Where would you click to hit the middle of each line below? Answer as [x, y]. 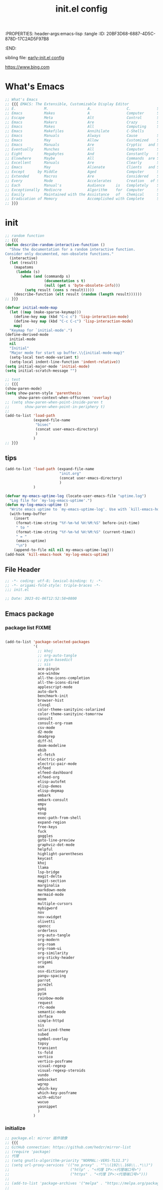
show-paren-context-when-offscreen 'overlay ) [65, 397]
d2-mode [45, 732]
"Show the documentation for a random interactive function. [73, 249]
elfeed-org [49, 777]
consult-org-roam [55, 723]
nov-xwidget [50, 917]
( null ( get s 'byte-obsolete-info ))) [82, 285]
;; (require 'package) [28, 1152]
